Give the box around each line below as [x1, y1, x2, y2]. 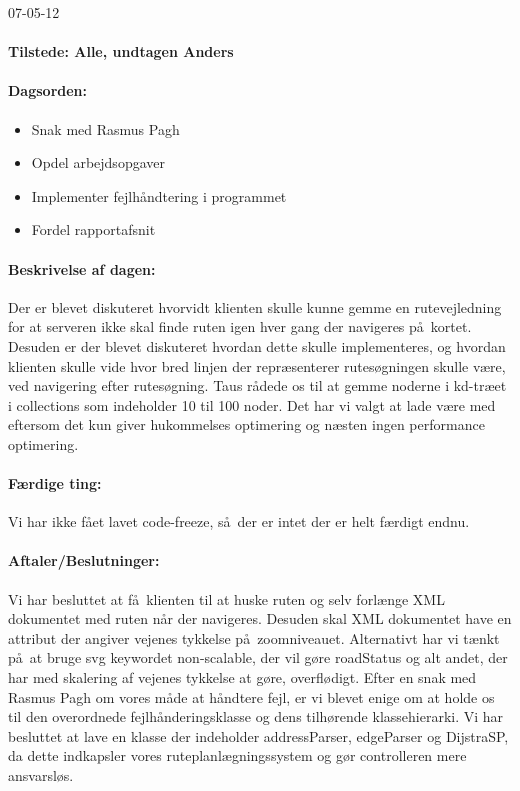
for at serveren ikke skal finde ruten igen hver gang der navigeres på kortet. [8, 316, 472, 337]
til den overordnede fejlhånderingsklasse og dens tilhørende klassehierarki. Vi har [8, 706, 504, 727]
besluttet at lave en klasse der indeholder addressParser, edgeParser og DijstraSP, [8, 725, 509, 746]
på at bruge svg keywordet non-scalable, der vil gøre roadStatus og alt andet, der [8, 647, 508, 668]
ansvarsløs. [8, 765, 74, 786]
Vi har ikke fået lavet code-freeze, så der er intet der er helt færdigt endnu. [8, 511, 470, 532]
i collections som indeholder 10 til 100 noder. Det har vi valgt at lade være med [8, 394, 496, 415]
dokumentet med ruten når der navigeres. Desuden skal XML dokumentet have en [8, 608, 512, 629]
